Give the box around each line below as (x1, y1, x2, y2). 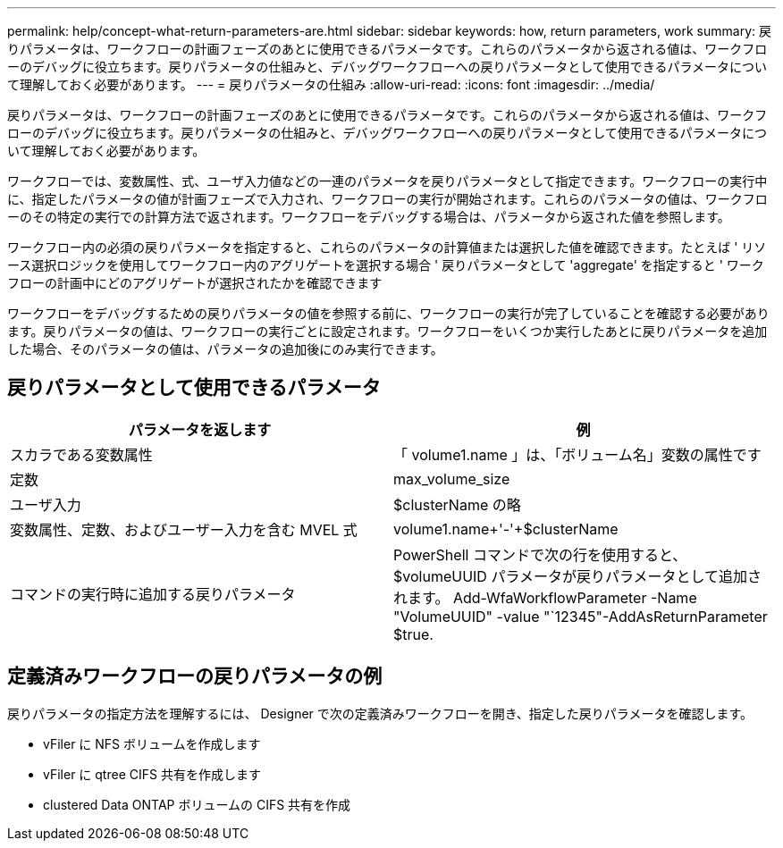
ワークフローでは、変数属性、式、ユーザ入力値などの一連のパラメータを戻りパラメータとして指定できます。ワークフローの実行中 (7, 173, 768, 189)
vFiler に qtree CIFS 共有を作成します (43, 766, 261, 782)
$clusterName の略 (393, 495, 521, 514)
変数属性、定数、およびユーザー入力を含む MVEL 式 (10, 520, 358, 539)
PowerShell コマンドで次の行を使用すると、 (393, 545, 687, 564)
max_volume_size (393, 469, 510, 488)
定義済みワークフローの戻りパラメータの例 (7, 665, 383, 688)
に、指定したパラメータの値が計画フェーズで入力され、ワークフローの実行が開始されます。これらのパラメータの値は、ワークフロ (7, 191, 768, 206)
